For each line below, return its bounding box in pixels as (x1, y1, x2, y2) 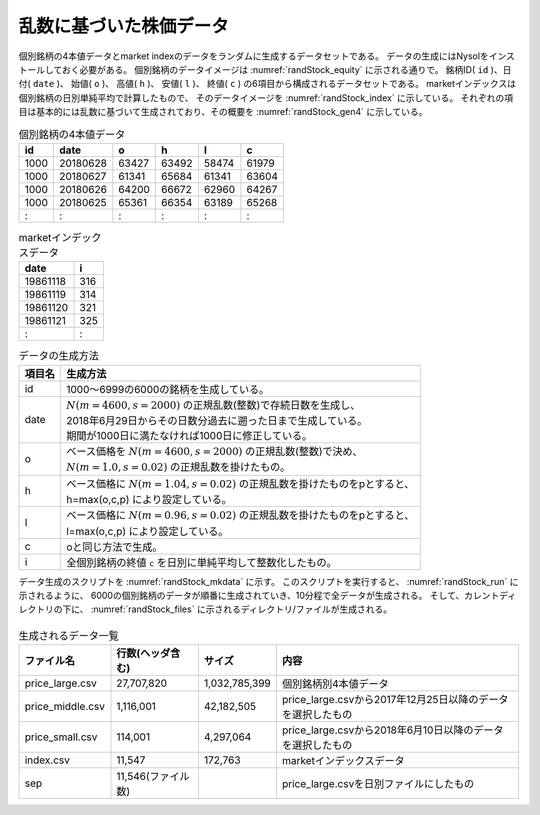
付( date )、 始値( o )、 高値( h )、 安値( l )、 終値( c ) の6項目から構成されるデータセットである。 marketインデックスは (18, 78, 517, 90)
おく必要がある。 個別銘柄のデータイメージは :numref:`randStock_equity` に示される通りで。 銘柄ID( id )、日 (61, 63, 512, 75)
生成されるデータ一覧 (18, 628, 120, 642)
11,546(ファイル (116, 770, 190, 784)
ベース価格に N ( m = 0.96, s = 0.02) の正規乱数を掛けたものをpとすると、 (66, 508, 415, 522)
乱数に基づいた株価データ (18, 15, 230, 37)
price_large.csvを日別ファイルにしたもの (281, 777, 475, 791)
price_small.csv (24, 730, 98, 744)
